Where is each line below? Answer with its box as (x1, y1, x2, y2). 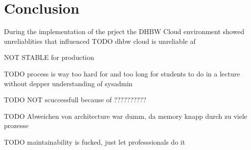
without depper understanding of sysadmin (4, 78, 133, 88)
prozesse (4, 120, 28, 131)
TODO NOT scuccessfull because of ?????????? (4, 94, 146, 105)
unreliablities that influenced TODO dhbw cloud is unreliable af (4, 36, 196, 46)
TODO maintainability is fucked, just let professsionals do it (4, 136, 185, 147)
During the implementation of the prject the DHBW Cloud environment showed (4, 26, 245, 37)
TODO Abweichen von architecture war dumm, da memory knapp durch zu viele (4, 111, 247, 121)
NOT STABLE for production (4, 52, 94, 62)
